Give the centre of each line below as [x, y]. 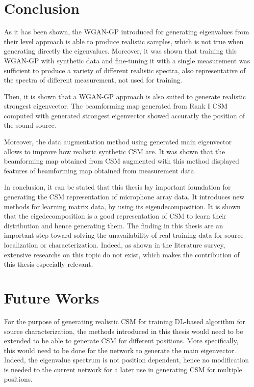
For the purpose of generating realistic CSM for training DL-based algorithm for [125, 321]
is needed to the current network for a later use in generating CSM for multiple [123, 369]
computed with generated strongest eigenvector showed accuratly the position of [125, 115]
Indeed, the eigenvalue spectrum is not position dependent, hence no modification [127, 360]
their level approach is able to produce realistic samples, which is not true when [124, 41]
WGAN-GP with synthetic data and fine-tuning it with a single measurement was [127, 60]
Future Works [52, 297]
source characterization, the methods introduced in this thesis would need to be [124, 331]
